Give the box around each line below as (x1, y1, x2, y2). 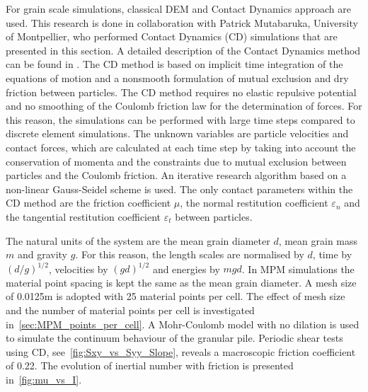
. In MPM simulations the (241, 261, 355, 276)
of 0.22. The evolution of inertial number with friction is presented (6, 358, 294, 373)
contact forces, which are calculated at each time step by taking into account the (6, 139, 356, 154)
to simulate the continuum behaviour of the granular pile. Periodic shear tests (6, 330, 343, 345)
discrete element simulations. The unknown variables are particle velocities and (6, 126, 349, 141)
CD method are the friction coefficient (6, 195, 171, 210)
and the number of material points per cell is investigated (6, 302, 255, 317)
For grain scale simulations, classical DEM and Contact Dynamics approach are (6, 1, 351, 16)
